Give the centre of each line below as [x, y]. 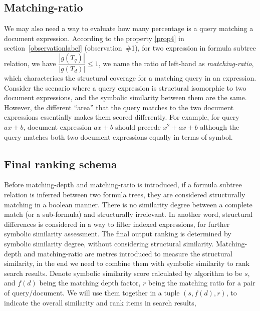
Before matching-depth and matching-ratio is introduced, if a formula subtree [123, 185]
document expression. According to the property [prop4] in [94, 38]
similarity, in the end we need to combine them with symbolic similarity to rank [127, 263]
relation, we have [30, 63]
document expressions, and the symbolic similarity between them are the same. [125, 97]
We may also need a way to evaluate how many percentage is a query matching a [129, 28]
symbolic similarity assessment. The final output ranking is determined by [118, 234]
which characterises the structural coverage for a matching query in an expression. [130, 78]
